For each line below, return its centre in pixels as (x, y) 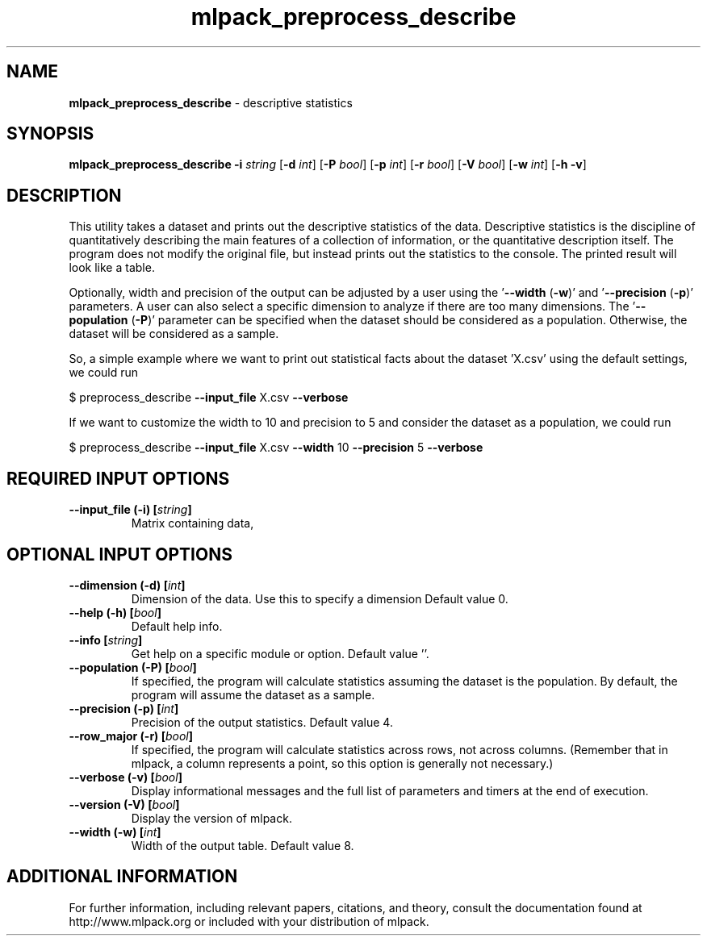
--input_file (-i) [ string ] (130, 510)
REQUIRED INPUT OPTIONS (118, 478)
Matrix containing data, (192, 523)
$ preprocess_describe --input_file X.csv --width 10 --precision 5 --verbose (276, 448)
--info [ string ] (106, 640)
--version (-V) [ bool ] (124, 804)
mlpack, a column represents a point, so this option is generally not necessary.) (342, 763)
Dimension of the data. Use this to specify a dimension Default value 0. (320, 598)
